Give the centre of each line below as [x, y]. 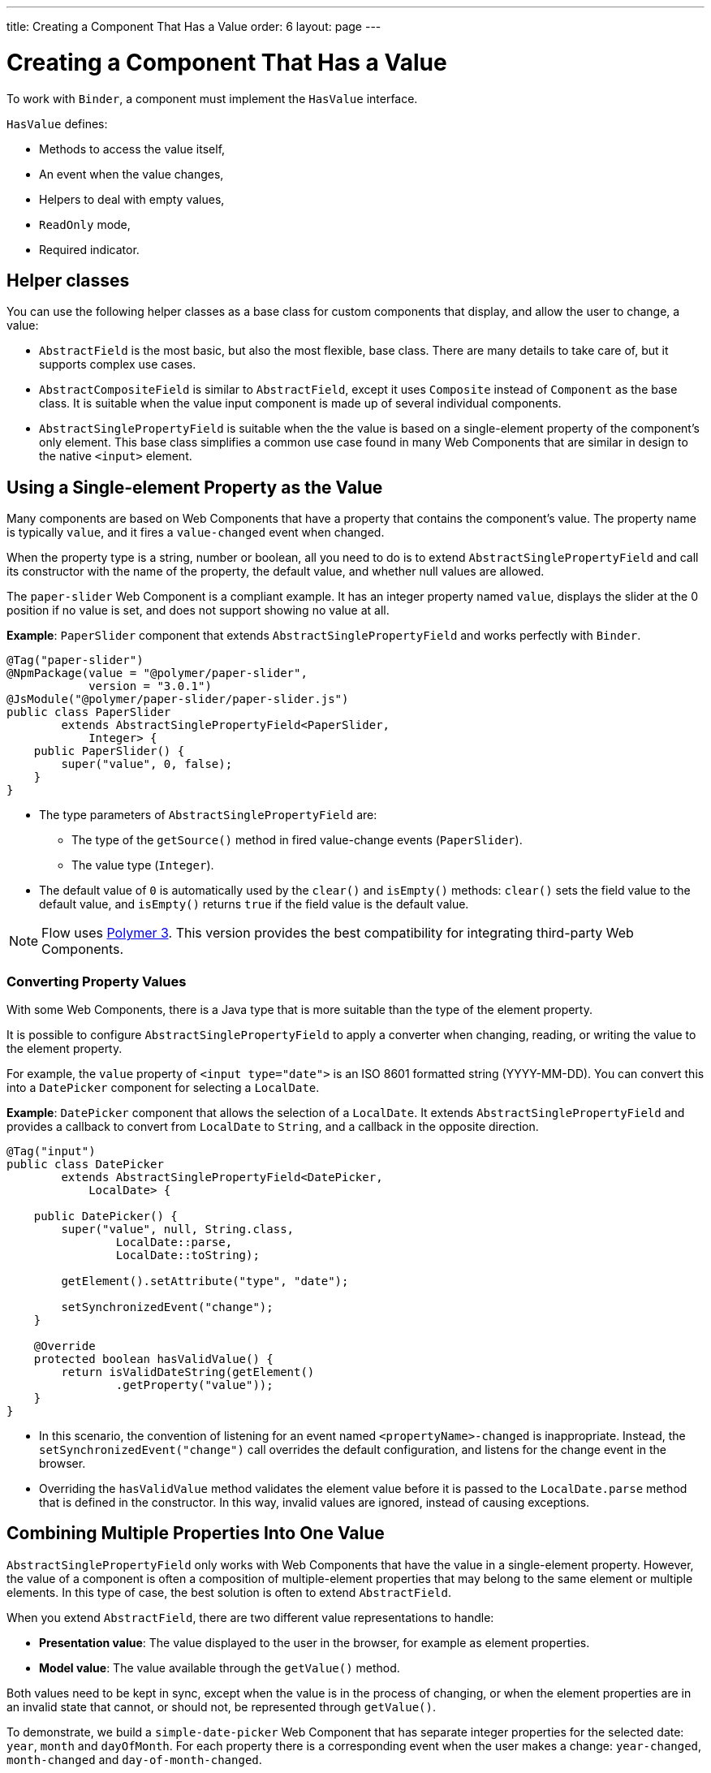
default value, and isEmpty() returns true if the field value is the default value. [254, 904]
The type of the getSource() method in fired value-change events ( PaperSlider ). [297, 840]
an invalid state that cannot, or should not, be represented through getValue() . [222, 1706]
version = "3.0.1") [150, 686]
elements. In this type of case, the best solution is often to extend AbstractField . [229, 1592]
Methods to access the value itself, [132, 149]
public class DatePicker [85, 1164]
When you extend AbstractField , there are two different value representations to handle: [250, 1617]
